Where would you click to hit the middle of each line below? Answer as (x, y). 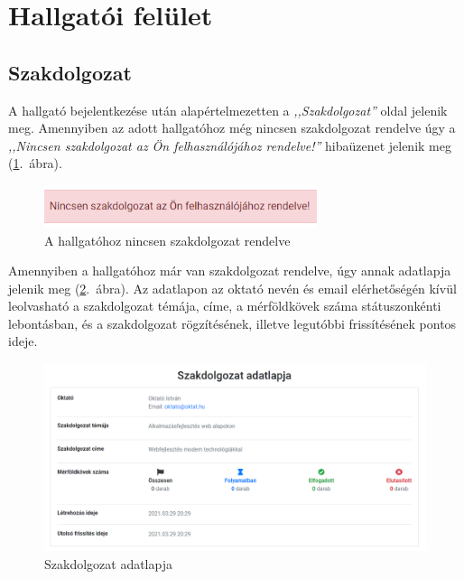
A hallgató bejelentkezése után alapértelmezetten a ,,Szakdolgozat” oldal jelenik (228, 110)
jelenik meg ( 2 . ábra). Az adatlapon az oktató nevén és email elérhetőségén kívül (232, 288)
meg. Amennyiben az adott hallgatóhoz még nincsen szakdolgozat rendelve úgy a (232, 128)
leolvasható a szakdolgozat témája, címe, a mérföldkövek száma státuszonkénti (225, 306)
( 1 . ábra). (35, 163)
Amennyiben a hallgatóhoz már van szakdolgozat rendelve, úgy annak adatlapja (230, 271)
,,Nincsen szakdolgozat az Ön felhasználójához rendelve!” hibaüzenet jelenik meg (230, 145)
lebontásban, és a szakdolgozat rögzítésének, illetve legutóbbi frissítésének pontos (232, 323)
